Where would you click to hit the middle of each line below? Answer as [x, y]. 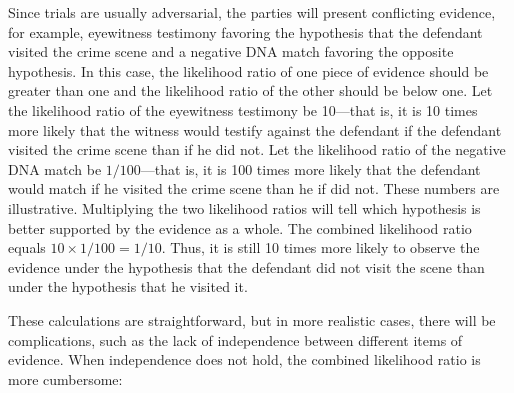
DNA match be [55, 168]
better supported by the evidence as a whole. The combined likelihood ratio [240, 227]
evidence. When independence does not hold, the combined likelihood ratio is [244, 359]
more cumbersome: [65, 378]
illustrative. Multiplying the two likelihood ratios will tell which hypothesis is [244, 207]
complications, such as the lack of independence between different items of [235, 339]
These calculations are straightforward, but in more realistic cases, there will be [252, 319]
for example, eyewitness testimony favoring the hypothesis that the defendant [245, 31]
